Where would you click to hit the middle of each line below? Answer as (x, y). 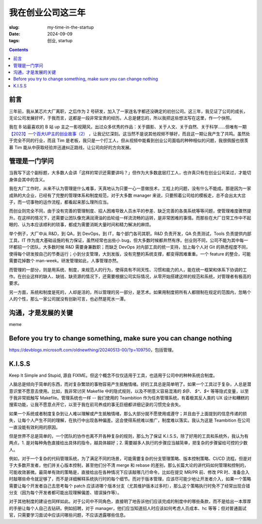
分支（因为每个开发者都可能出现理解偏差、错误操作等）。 (65, 492)
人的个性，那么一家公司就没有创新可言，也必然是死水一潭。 (68, 299)
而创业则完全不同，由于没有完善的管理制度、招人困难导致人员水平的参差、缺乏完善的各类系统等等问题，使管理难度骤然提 (130, 211)
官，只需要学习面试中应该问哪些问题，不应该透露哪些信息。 (68, 515)
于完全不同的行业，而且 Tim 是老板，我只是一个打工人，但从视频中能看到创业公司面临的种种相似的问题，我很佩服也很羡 (129, 140)
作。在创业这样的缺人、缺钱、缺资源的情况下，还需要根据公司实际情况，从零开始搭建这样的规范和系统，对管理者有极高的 (130, 276)
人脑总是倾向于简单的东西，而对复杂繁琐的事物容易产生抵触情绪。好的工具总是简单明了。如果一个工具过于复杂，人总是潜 (130, 384)
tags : (14, 41)
